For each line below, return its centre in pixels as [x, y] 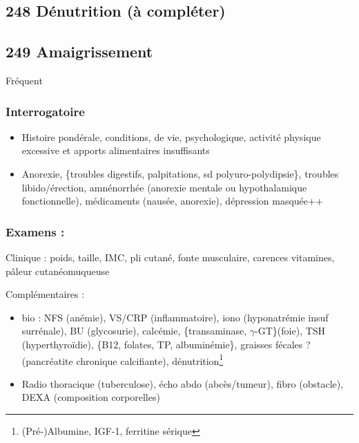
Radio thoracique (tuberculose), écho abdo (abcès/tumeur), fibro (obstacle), [183, 383]
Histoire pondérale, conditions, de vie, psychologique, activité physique [171, 136]
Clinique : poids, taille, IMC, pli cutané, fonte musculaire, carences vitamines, [170, 257]
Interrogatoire [45, 111]
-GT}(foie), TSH [290, 331]
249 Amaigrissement [79, 51]
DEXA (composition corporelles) [91, 397]
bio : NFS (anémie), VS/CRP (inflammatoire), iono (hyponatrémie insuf [175, 317]
